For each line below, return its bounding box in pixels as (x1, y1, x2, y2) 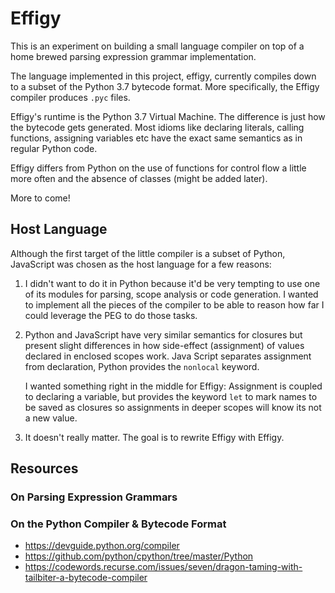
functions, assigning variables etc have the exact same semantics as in (10, 132, 303, 144)
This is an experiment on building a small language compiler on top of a (10, 40, 305, 52)
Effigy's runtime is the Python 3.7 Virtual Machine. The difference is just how (10, 110, 326, 122)
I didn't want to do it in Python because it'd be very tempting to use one (24, 277, 321, 289)
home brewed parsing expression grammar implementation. (10, 50, 257, 62)
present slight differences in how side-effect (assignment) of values (24, 339, 305, 351)
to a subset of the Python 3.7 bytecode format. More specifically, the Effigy (10, 80, 320, 92)
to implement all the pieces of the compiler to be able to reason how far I (24, 298, 325, 311)
